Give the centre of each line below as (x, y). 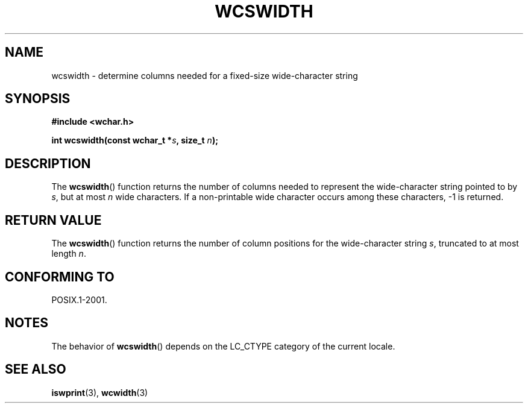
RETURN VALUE (53, 220)
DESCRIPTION (48, 163)
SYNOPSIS (38, 99)
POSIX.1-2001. (79, 300)
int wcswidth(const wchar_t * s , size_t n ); (135, 140)
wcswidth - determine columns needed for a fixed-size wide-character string (205, 75)
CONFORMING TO (60, 277)
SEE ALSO (36, 369)
